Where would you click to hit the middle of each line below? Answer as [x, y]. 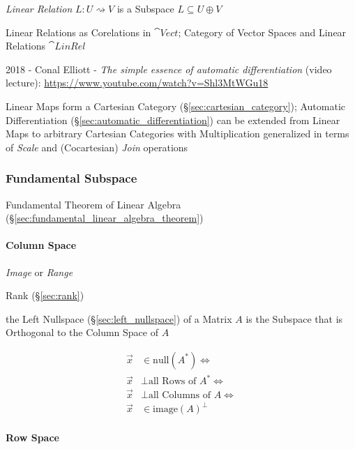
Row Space [32, 437]
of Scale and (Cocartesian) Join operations [97, 147]
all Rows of [172, 382]
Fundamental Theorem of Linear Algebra [93, 204]
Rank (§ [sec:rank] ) [45, 295]
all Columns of [180, 395]
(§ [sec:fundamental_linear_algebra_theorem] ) [105, 218]
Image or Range [39, 272]
